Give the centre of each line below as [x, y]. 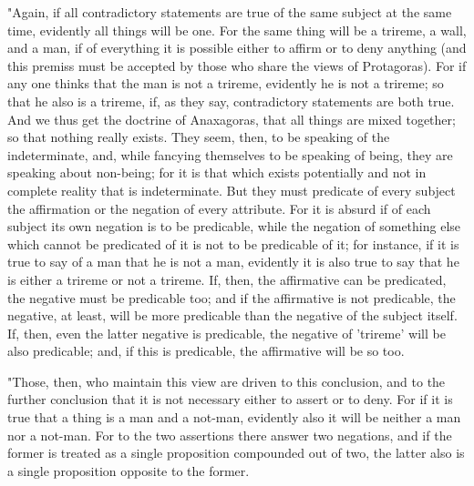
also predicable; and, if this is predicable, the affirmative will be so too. [206, 351]
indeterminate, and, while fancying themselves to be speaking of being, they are [230, 154]
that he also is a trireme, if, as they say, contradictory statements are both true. [231, 101]
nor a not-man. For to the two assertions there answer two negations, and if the [230, 435]
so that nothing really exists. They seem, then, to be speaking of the [199, 137]
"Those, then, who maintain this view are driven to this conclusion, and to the [227, 381]
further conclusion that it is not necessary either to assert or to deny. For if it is [230, 399]
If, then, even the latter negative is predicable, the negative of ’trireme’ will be [227, 333]
